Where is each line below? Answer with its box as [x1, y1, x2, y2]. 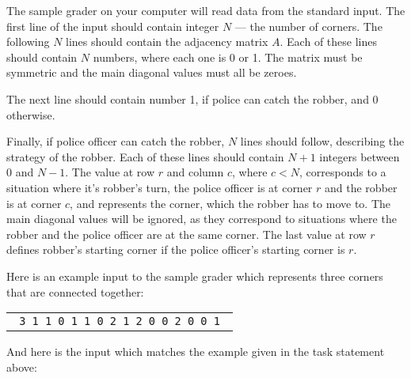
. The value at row [65, 164, 155, 180]
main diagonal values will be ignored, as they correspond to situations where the [6, 210, 397, 227]
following [6, 33, 50, 50]
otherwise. [6, 106, 55, 123]
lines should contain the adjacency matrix [66, 33, 268, 50]
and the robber [325, 179, 398, 195]
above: [6, 358, 37, 375]
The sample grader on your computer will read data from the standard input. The [6, 2, 405, 18]
